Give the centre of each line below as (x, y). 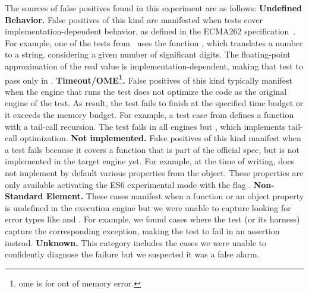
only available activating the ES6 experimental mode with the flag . (128, 184)
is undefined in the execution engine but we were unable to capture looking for (148, 207)
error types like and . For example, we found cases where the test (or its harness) (152, 219)
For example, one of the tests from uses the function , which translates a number (154, 42)
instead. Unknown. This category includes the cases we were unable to (136, 242)
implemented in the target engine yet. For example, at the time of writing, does (150, 161)
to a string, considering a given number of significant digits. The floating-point (148, 54)
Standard (24, 196)
